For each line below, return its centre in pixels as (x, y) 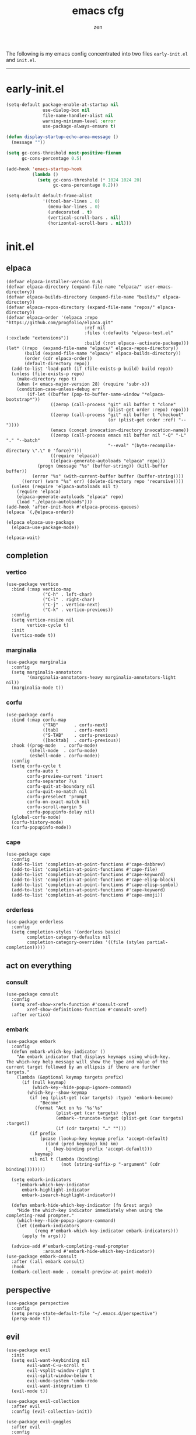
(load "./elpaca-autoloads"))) (55, 502)
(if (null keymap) (44, 1083)
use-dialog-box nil (66, 110)
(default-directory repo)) (57, 363)
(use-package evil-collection (43, 1401)
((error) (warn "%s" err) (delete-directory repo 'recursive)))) (102, 481)
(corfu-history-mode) (38, 822)
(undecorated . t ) (70, 212)
